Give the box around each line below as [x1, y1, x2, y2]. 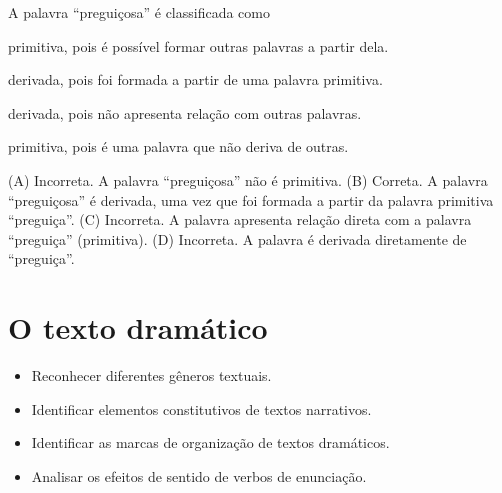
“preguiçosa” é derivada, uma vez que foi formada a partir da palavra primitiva [8, 189, 494, 210]
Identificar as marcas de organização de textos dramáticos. [31, 432, 390, 453]
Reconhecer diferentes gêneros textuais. [31, 365, 272, 386]
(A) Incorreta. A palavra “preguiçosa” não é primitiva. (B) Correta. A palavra [8, 169, 488, 190]
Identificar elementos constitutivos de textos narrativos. [31, 398, 372, 419]
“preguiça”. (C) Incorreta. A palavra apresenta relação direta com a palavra [8, 209, 472, 230]
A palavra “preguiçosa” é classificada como [8, 2, 270, 22]
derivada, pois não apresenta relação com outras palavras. [8, 102, 362, 123]
